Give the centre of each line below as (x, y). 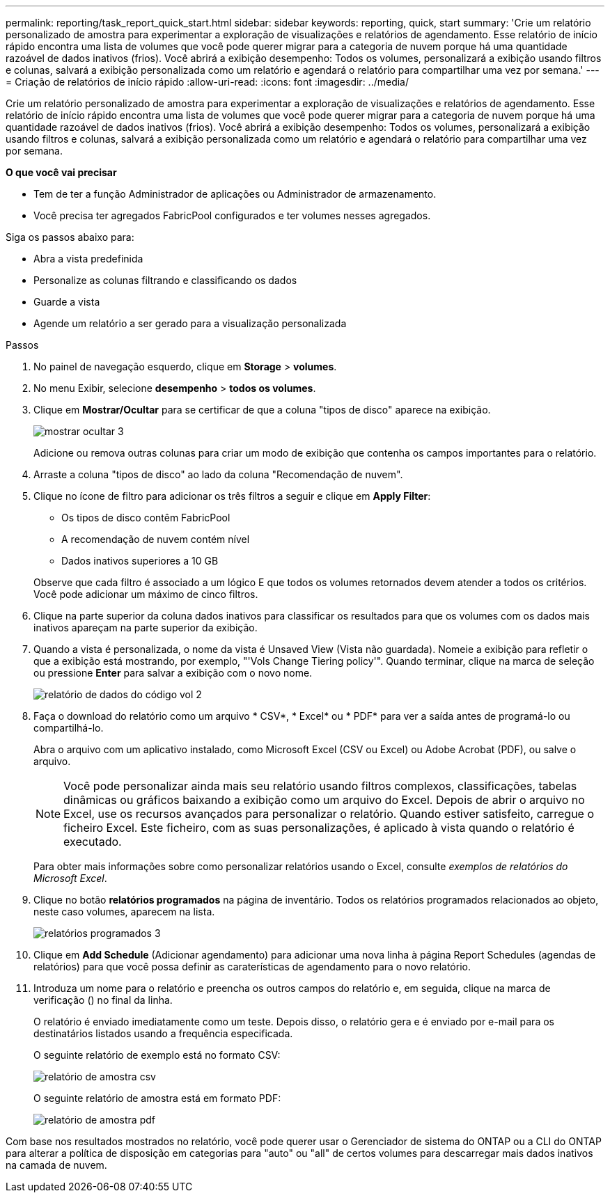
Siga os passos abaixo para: (70, 237)
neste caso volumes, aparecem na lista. (124, 912)
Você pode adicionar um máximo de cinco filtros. (146, 594)
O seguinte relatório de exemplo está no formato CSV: (157, 1055)
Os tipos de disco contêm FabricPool (146, 518)
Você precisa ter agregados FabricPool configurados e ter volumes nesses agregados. (232, 215)
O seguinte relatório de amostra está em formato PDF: (157, 1098)
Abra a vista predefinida (88, 259)
